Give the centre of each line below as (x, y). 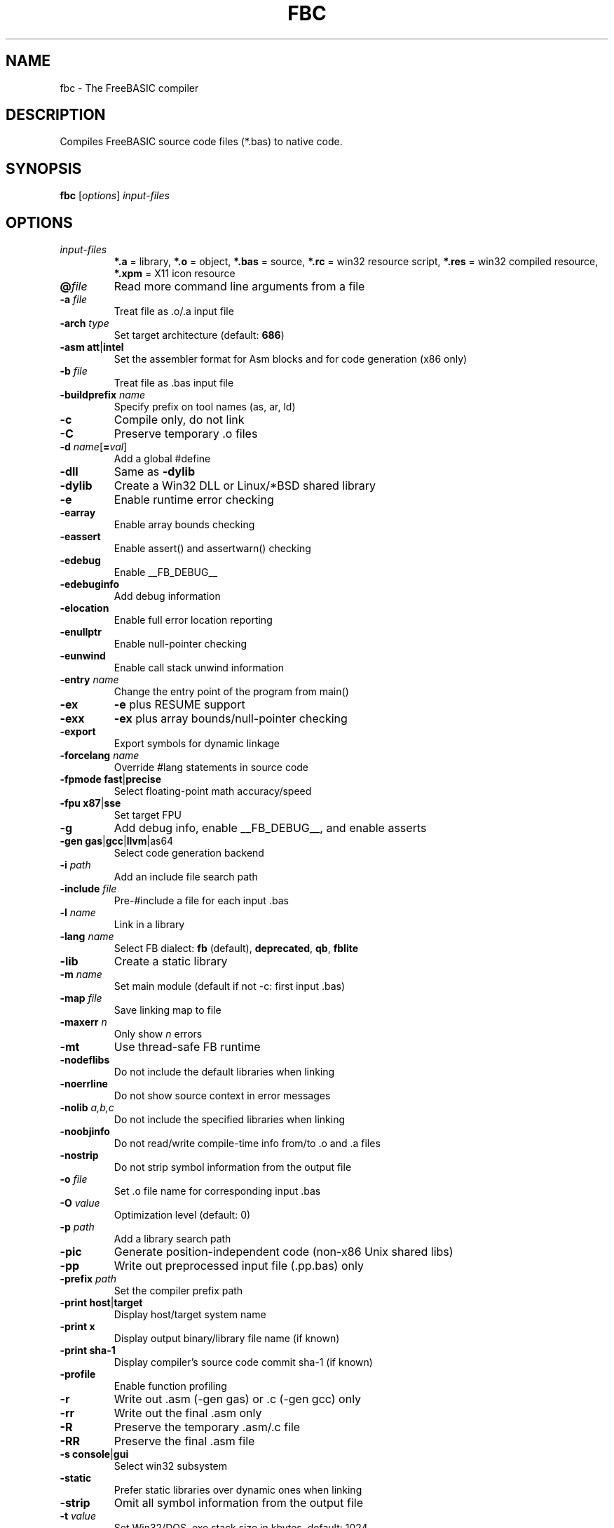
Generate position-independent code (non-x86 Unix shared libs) (284, 1252)
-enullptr (81, 632)
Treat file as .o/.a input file (174, 311)
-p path (77, 1227)
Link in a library (149, 925)
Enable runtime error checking (194, 500)
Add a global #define (162, 459)
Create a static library (171, 961)
